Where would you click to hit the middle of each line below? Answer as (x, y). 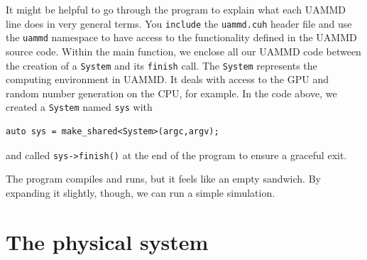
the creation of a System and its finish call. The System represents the (161, 65)
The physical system (107, 241)
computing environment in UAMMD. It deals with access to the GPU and (167, 79)
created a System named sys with (79, 107)
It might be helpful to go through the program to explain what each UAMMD (176, 9)
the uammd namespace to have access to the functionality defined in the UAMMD (181, 37)
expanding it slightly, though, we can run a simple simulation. (141, 192)
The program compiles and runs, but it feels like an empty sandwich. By (163, 179)
